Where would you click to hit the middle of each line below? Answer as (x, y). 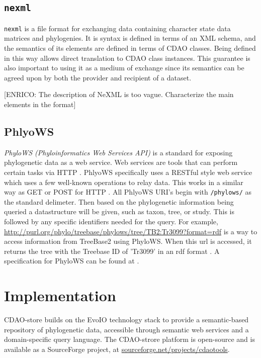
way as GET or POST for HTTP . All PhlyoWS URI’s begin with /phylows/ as (128, 192)
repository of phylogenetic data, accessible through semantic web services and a (126, 329)
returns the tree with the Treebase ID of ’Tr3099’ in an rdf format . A (112, 251)
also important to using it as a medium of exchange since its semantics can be (124, 68)
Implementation (60, 295)
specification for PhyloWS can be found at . (72, 261)
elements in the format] (40, 104)
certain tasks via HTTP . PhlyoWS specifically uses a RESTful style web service (128, 172)
